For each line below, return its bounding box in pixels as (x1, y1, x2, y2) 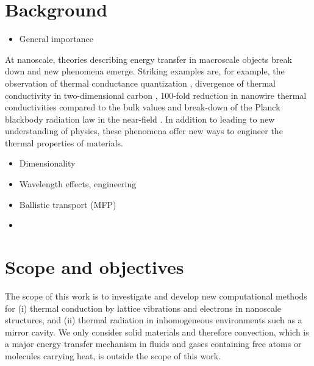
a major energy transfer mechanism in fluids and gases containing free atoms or (5, 337, 302, 350)
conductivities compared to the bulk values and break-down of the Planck (5, 101, 280, 113)
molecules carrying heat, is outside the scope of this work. (5, 349, 221, 362)
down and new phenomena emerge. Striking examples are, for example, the (5, 65, 285, 77)
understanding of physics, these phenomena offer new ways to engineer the (5, 124, 283, 137)
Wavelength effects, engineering (19, 178, 137, 190)
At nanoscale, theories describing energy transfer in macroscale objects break (5, 52, 292, 65)
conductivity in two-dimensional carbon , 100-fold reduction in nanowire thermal (5, 88, 307, 101)
